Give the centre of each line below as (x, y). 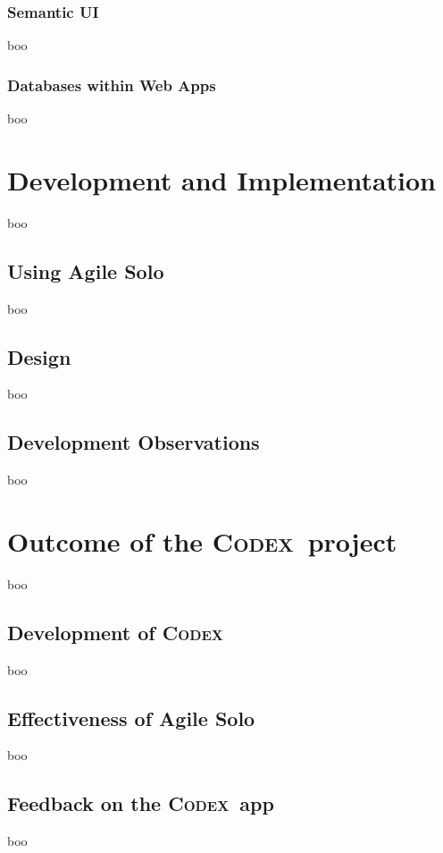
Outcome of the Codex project (202, 541)
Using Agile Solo (86, 270)
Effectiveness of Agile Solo (131, 718)
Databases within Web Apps (112, 84)
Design (39, 356)
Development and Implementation (222, 179)
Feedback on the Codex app (141, 803)
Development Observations (134, 442)
